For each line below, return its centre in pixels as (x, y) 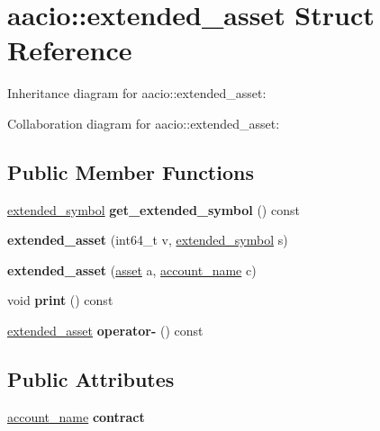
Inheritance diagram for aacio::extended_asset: (137, 93)
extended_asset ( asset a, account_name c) (132, 269)
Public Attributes (91, 379)
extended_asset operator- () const (105, 331)
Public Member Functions (131, 171)
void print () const (60, 300)
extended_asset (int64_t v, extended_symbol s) (148, 240)
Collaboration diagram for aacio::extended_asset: (144, 123)
